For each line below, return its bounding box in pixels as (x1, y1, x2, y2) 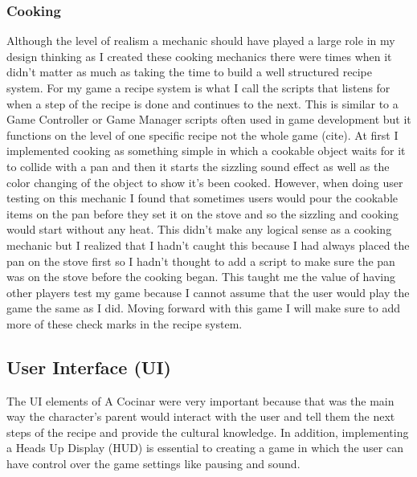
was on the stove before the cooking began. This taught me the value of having (6, 268, 396, 285)
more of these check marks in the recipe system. (6, 315, 243, 332)
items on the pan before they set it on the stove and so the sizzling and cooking (6, 205, 399, 222)
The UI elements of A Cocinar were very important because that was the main (6, 392, 395, 409)
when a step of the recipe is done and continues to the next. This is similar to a (6, 95, 399, 112)
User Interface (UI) (6, 354, 171, 379)
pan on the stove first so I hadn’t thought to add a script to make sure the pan (6, 252, 395, 269)
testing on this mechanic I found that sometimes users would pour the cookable (6, 190, 399, 206)
